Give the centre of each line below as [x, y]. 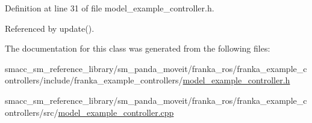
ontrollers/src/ [32, 112]
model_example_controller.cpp [116, 112]
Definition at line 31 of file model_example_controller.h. [110, 8]
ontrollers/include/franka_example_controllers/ [94, 80]
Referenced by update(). [50, 28]
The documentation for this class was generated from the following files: [138, 48]
